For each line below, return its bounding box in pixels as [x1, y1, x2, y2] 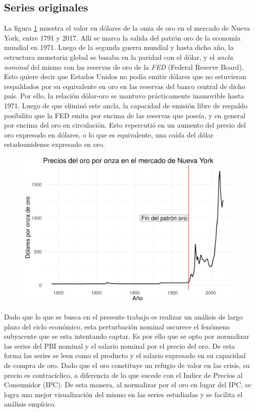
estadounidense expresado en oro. [4, 139, 105, 149]
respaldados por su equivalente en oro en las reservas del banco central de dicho [4, 81, 246, 91]
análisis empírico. [4, 399, 56, 409]
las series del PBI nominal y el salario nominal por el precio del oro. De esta [4, 340, 235, 351]
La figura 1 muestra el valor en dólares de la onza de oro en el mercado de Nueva [4, 23, 250, 33]
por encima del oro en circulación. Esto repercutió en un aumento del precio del [4, 120, 246, 130]
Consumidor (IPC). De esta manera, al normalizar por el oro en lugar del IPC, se [4, 379, 251, 390]
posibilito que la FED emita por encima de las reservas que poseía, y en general [4, 110, 246, 120]
